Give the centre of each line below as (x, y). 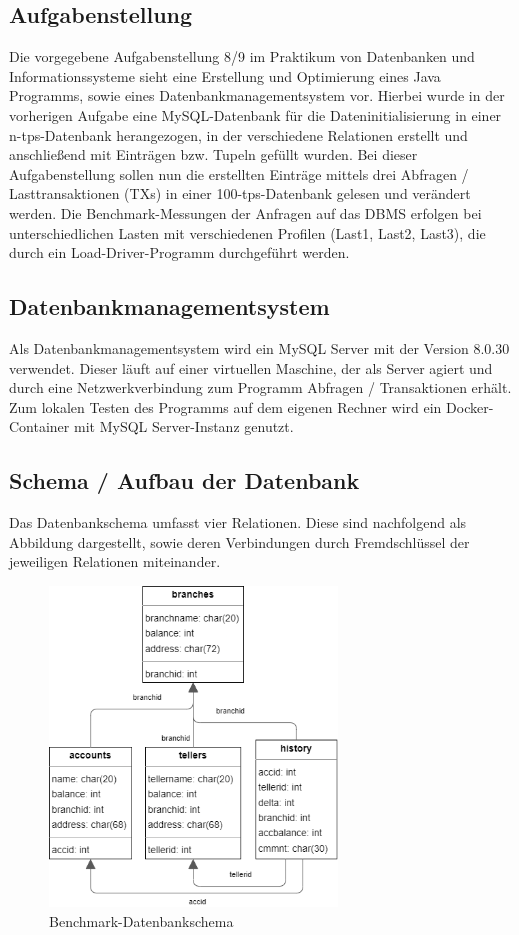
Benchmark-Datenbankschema (141, 920)
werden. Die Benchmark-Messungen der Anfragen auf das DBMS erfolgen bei (245, 212)
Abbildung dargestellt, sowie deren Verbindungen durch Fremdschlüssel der (239, 541)
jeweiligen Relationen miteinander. (115, 561)
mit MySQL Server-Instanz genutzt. (183, 426)
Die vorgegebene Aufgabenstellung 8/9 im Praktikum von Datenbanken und (242, 56)
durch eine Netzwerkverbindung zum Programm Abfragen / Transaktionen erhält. (260, 387)
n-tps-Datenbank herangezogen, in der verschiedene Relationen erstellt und (238, 134)
